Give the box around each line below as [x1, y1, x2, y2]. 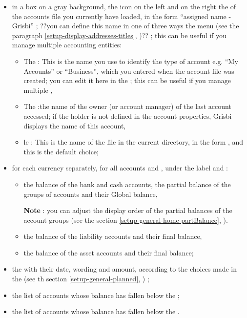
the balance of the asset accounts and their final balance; [23, 247, 194, 257]
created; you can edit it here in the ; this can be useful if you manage [23, 75, 231, 85]
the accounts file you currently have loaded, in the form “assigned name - [12, 11, 231, 21]
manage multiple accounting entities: [12, 40, 122, 50]
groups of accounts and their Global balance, [23, 189, 158, 199]
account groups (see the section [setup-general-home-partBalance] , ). [23, 214, 228, 225]
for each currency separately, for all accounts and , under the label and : [12, 163, 228, 173]
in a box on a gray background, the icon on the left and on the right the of [12, 1, 236, 11]
